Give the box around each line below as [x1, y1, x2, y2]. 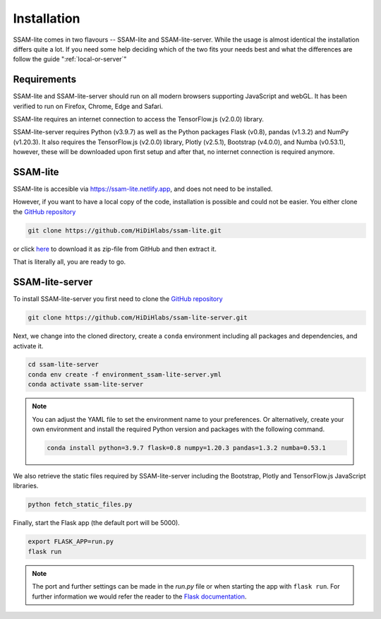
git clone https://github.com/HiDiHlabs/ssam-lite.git [28, 226, 222, 235]
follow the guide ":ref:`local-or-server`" [13, 55, 127, 64]
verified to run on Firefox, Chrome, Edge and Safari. [13, 102, 164, 110]
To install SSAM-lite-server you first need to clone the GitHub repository [13, 295, 223, 303]
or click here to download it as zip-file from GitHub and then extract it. [13, 244, 217, 253]
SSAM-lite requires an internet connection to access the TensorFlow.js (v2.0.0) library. [13, 115, 265, 124]
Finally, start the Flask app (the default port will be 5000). [13, 519, 180, 527]
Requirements [13, 73, 77, 86]
